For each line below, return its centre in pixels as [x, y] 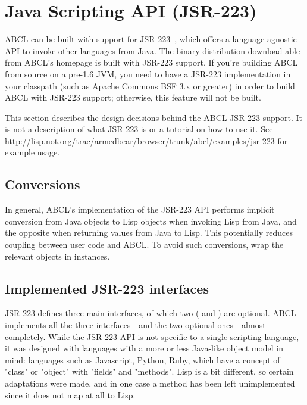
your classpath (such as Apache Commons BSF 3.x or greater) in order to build [150, 85]
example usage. [32, 152]
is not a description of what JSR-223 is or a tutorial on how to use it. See [139, 129]
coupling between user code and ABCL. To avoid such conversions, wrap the [144, 244]
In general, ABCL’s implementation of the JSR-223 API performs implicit [140, 209]
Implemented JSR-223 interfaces [107, 288]
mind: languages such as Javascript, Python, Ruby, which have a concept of [142, 359]
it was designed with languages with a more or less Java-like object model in [144, 348]
